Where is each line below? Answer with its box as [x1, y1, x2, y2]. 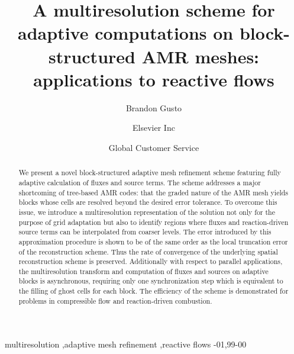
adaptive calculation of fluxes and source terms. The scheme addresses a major [18, 177, 261, 187]
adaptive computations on [18, 21, 234, 45]
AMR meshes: [141, 44, 260, 68]
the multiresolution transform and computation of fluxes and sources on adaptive [18, 266, 269, 276]
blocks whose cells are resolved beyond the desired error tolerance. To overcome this [18, 197, 277, 207]
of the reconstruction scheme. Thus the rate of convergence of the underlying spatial [18, 246, 278, 256]
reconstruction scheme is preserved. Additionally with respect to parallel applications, [18, 256, 283, 266]
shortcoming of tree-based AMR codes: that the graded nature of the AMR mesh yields [18, 187, 289, 197]
